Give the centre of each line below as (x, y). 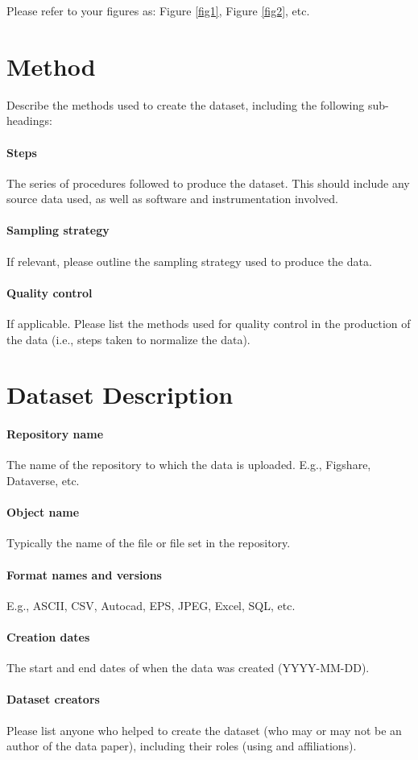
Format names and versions (84, 574)
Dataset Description (120, 395)
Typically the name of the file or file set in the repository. (149, 543)
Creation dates (48, 637)
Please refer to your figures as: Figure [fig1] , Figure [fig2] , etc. (158, 10)
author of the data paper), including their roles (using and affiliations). (182, 746)
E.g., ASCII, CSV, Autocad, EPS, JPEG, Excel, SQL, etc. (151, 605)
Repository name (55, 434)
